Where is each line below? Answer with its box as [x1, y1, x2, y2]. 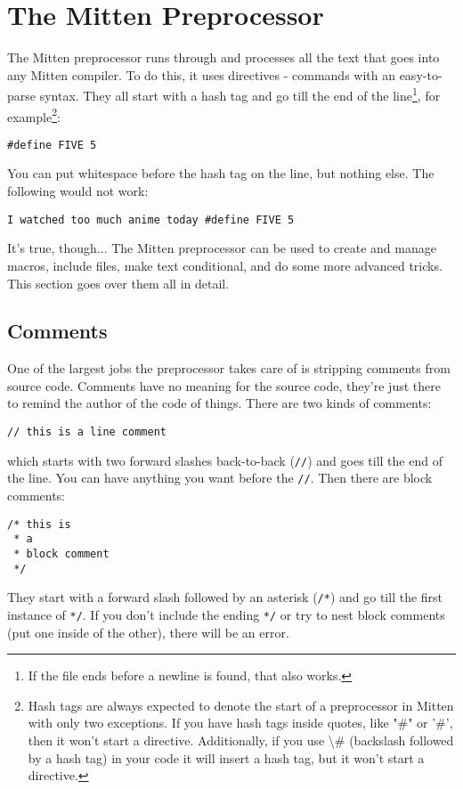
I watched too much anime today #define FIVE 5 [7, 213, 295, 226]
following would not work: [7, 182, 149, 200]
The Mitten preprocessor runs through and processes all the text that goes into [7, 48, 440, 67]
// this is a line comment [7, 426, 167, 439]
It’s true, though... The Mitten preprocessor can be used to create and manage [7, 239, 436, 257]
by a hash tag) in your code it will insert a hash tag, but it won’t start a [28, 748, 425, 767]
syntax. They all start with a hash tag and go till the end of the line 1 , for [39, 84, 441, 104]
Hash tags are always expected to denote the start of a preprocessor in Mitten [28, 695, 454, 714]
